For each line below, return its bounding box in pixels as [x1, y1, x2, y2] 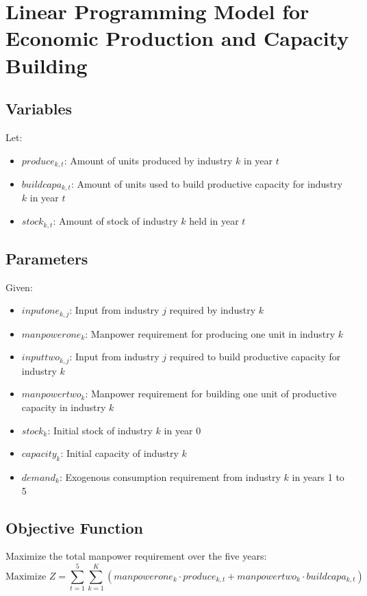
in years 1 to [292, 469, 344, 484]
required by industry [169, 303, 256, 317]
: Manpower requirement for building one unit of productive [85, 386, 337, 401]
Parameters [5, 247, 88, 269]
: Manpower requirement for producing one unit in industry [85, 326, 336, 340]
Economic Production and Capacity [5, 24, 349, 52]
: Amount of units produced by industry [64, 153, 233, 167]
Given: [5, 280, 33, 294]
